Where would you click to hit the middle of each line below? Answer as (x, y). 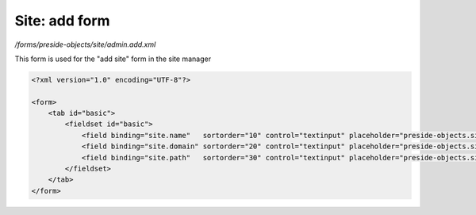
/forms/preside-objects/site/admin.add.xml (85, 44)
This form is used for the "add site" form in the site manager (113, 59)
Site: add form (62, 21)
